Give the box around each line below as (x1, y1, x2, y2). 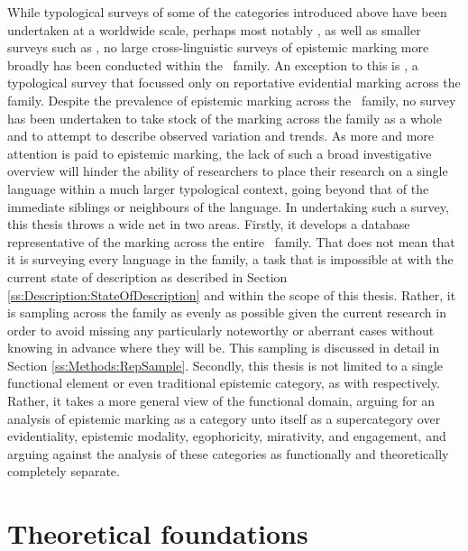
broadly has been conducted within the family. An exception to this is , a (7, 55, 418, 74)
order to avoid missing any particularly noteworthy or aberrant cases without (7, 320, 435, 339)
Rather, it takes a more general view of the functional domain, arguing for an (7, 391, 436, 410)
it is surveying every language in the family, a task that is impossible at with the (7, 250, 454, 269)
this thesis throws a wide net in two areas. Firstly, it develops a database (7, 215, 410, 234)
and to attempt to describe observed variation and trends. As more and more (7, 126, 435, 145)
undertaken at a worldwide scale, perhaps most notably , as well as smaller (7, 20, 421, 39)
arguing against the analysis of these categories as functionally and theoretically (7, 444, 449, 463)
